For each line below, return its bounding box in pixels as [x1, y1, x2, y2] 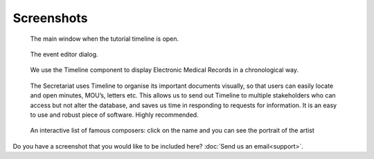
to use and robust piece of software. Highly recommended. [30, 111, 199, 119]
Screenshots [12, 10, 88, 26]
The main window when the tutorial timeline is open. [30, 35, 179, 43]
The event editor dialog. [30, 50, 98, 58]
